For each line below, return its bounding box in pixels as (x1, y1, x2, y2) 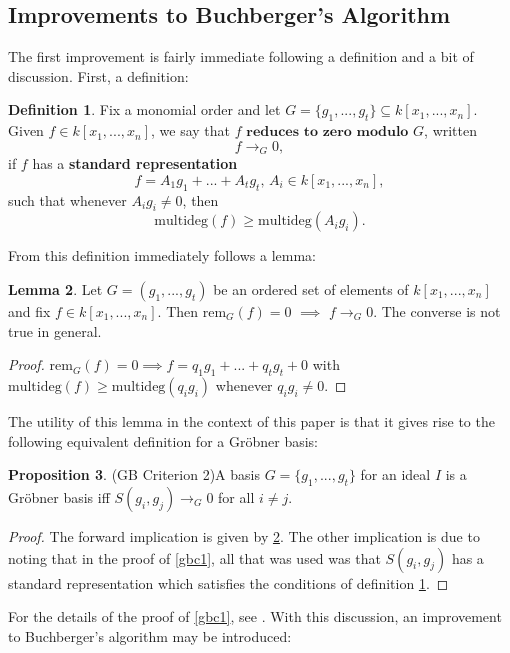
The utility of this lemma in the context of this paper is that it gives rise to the (8, 411, 495, 431)
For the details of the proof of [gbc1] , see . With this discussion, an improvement (8, 606, 502, 627)
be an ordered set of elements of (213, 279, 409, 300)
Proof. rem (8, 354, 73, 375)
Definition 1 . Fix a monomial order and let (8, 99, 281, 120)
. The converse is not (373, 301, 501, 322)
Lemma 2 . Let (8, 279, 103, 300)
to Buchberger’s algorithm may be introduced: (8, 625, 292, 646)
